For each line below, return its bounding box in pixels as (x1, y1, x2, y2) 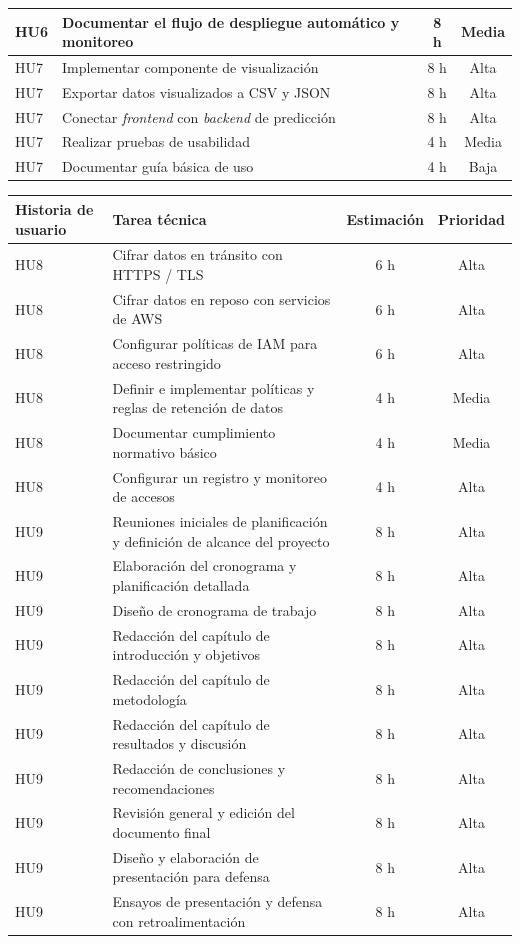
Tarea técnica (112, 208, 207, 229)
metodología (112, 688, 187, 709)
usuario (15, 218, 67, 239)
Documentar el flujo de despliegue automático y (62, 11, 400, 32)
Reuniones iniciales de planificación (112, 510, 328, 531)
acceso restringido (112, 352, 221, 373)
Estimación (346, 208, 424, 229)
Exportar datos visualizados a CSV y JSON (62, 81, 331, 102)
